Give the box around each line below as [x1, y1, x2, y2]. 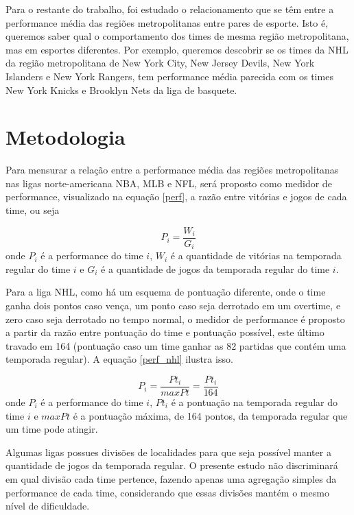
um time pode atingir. [5, 422, 98, 436]
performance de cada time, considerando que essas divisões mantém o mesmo [5, 485, 329, 499]
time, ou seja [5, 203, 60, 217]
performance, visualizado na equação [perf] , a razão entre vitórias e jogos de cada [5, 189, 347, 204]
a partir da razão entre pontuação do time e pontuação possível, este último [5, 325, 324, 339]
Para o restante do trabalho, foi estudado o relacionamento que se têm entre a [5, 2, 334, 16]
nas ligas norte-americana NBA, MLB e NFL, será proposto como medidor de [5, 176, 332, 190]
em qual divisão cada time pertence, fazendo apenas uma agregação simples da [5, 471, 337, 486]
